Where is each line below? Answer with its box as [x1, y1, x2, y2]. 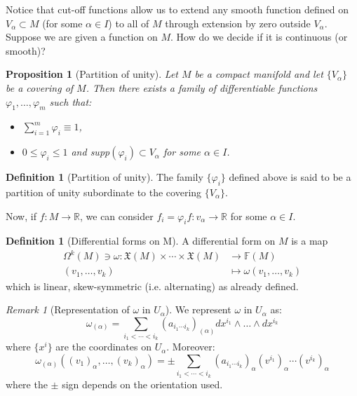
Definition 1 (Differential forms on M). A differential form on [6, 233, 276, 248]
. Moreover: [166, 339, 215, 354]
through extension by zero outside [165, 15, 311, 30]
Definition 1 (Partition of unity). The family [6, 170, 203, 184]
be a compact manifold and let [194, 67, 323, 81]
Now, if [6, 208, 36, 223]
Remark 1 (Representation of [6, 302, 130, 317]
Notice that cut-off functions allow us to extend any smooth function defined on [6, 2, 349, 16]
